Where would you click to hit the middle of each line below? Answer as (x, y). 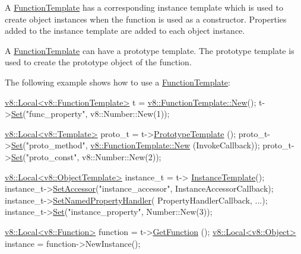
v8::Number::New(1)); (130, 114)
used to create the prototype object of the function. (98, 62)
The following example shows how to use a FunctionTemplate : (118, 82)
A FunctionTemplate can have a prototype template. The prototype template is (150, 50)
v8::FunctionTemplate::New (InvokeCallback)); (175, 145)
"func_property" (56, 114)
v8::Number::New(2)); (122, 156)
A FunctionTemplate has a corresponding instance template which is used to (144, 7)
